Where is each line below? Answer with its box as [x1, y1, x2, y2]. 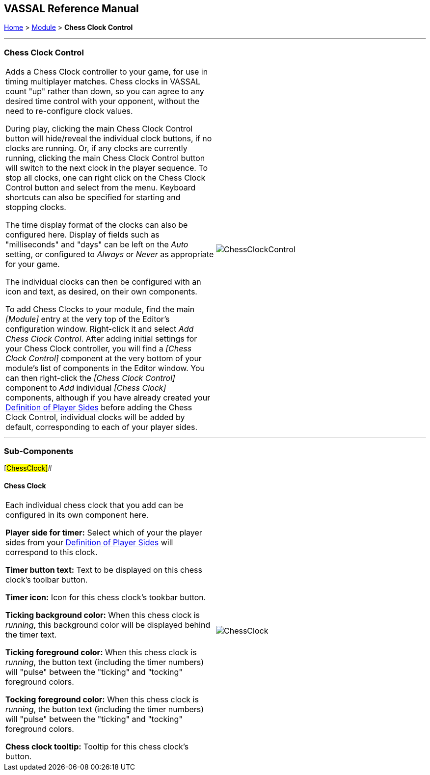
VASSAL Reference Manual [4, 2, 139, 15]
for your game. [5, 259, 60, 269]
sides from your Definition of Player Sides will [5, 537, 173, 548]
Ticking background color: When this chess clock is [5, 610, 200, 620]
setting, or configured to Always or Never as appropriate [5, 249, 214, 260]
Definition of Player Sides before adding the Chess [5, 402, 192, 413]
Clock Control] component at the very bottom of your [5, 353, 202, 364]
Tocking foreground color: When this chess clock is [5, 695, 199, 705]
